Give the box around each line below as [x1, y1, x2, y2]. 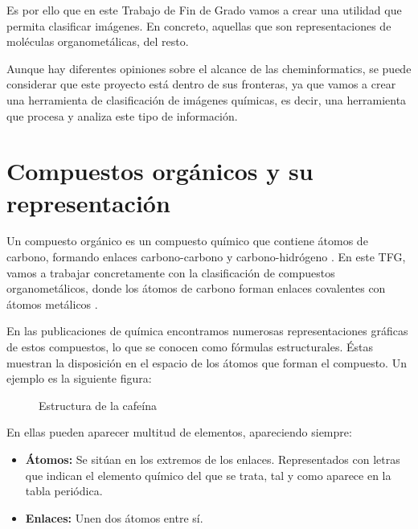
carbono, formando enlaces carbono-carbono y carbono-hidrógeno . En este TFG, [6, 248, 406, 265]
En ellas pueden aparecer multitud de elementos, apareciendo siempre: [6, 424, 352, 441]
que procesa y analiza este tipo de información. [6, 107, 238, 124]
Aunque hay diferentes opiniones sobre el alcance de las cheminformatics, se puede [6, 59, 412, 76]
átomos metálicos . [6, 295, 98, 312]
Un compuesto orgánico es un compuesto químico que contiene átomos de [6, 232, 368, 249]
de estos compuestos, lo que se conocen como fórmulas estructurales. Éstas [6, 338, 373, 355]
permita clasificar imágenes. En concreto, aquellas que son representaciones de [6, 17, 391, 34]
